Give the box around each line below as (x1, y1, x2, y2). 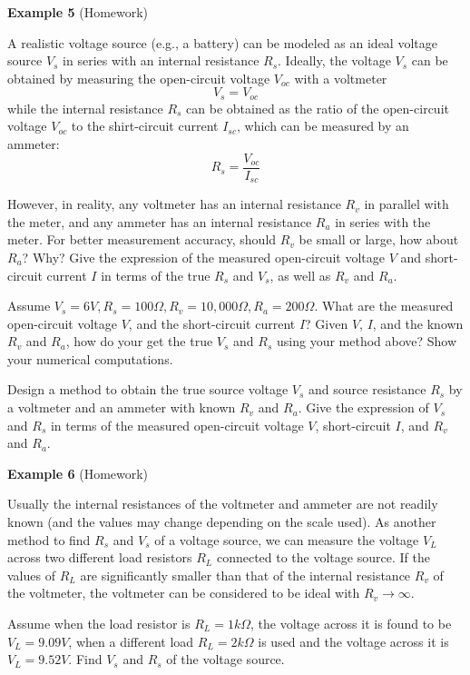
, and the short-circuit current (128, 313, 296, 333)
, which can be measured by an (236, 116, 409, 135)
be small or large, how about (299, 230, 459, 249)
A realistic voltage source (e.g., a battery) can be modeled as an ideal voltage (7, 33, 437, 52)
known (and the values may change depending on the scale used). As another (7, 512, 436, 531)
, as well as (269, 265, 331, 284)
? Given (305, 313, 348, 333)
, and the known (372, 313, 464, 333)
